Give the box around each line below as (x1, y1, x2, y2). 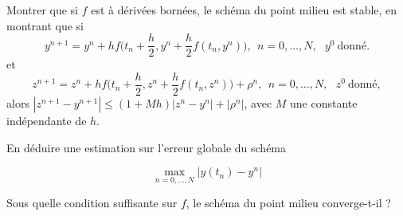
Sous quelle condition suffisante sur (6, 194, 178, 211)
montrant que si (6, 17, 84, 33)
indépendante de (6, 112, 87, 128)
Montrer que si (6, 2, 78, 18)
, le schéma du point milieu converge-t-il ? (186, 194, 391, 211)
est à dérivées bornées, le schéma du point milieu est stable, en (91, 2, 397, 18)
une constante (290, 94, 358, 111)
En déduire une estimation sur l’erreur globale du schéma (6, 139, 287, 155)
